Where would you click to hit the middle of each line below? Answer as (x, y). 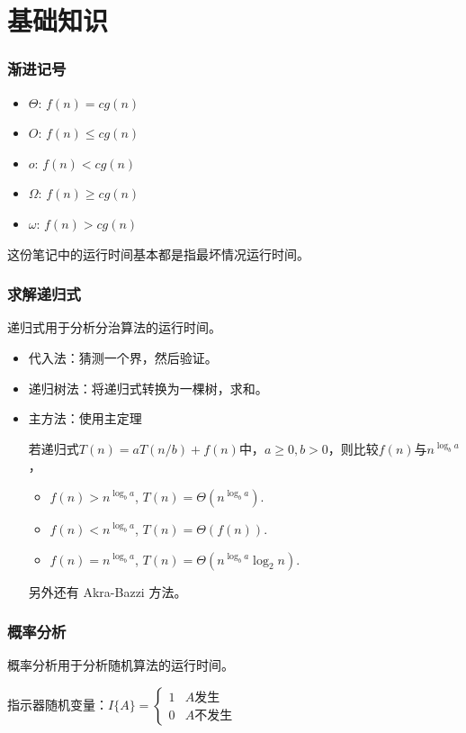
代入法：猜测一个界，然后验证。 (123, 357)
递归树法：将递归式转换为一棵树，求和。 (148, 388)
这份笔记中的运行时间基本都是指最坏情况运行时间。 (158, 253)
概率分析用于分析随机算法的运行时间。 (121, 665)
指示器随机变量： (58, 704)
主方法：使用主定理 (85, 418)
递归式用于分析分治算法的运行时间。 (114, 327)
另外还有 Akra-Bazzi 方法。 (108, 591)
